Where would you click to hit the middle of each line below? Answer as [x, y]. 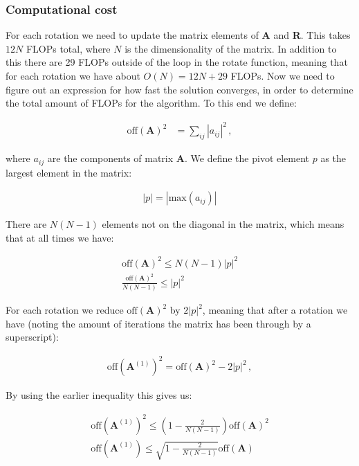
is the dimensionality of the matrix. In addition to [231, 48]
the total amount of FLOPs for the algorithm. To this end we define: [151, 103]
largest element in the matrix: [69, 172]
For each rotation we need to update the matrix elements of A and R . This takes [178, 35]
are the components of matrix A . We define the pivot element [178, 158]
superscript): [32, 337]
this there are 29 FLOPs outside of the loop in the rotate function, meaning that [177, 62]
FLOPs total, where [68, 48]
